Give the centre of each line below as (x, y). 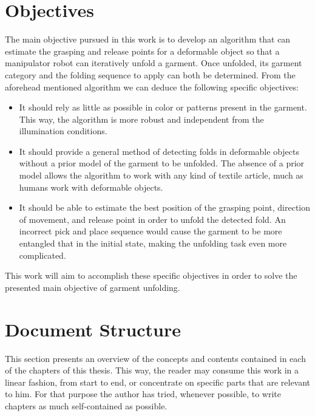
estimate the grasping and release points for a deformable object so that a (142, 51)
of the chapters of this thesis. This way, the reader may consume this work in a (152, 370)
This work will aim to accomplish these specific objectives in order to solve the (151, 275)
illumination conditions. (63, 131)
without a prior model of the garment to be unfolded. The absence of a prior (162, 163)
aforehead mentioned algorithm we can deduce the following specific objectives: (152, 87)
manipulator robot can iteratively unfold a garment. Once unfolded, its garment (154, 63)
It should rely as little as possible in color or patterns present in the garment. (163, 107)
